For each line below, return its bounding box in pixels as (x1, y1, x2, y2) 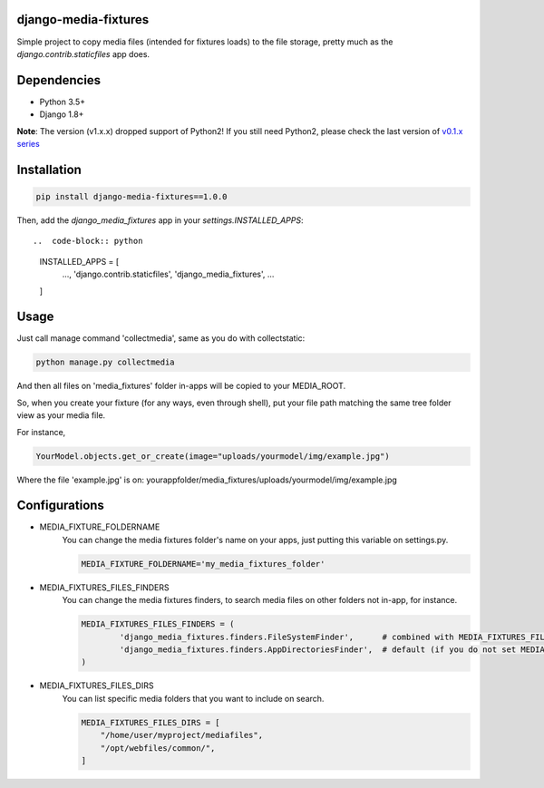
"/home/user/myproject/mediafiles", (100, 730, 263, 741)
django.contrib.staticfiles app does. (16, 48, 150, 59)
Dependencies (16, 73, 102, 88)
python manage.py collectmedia (35, 357, 176, 367)
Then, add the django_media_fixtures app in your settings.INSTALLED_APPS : (16, 214, 304, 226)
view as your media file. (16, 410, 106, 421)
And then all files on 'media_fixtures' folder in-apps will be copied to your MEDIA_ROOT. (16, 381, 346, 392)
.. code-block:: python (33, 236, 143, 247)
